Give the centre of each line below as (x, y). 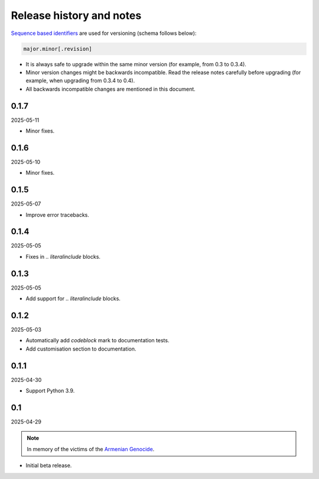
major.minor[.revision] (58, 49)
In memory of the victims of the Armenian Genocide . (91, 449)
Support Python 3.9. (50, 391)
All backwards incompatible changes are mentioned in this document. (111, 89)
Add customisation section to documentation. (81, 349)
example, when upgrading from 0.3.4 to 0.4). (80, 81)
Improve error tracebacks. (58, 215)
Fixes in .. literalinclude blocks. (63, 256)
